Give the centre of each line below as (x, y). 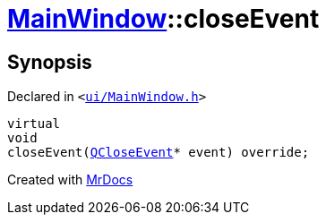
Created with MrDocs (70, 180)
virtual (34, 124)
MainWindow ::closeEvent (163, 19)
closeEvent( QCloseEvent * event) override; (159, 153)
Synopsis (50, 62)
